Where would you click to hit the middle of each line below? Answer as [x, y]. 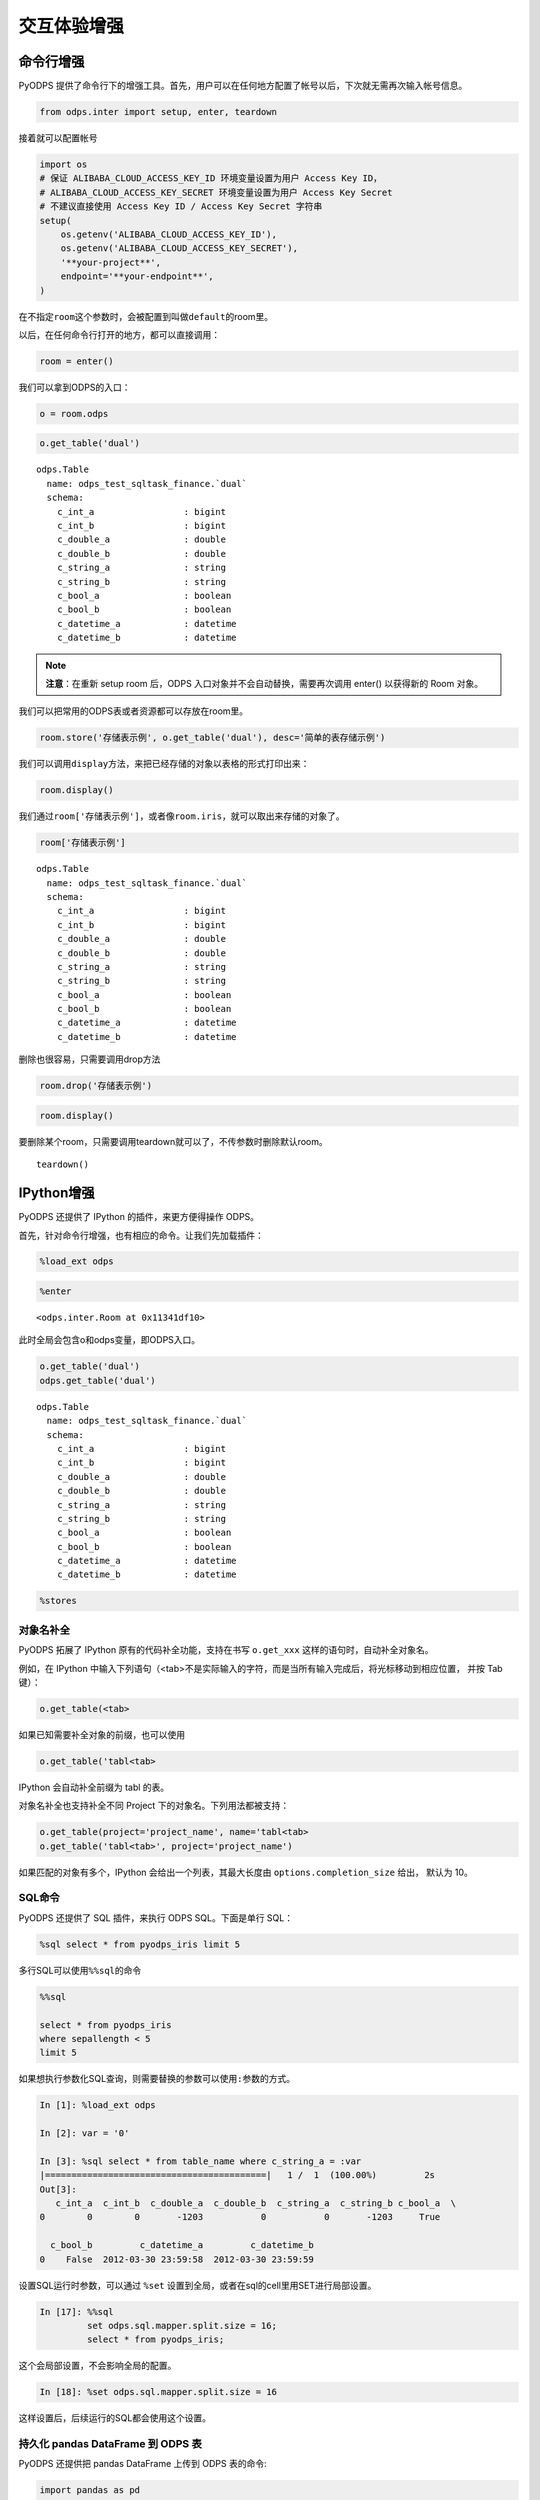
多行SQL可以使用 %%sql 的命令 [80, 1970]
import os [63, 164]
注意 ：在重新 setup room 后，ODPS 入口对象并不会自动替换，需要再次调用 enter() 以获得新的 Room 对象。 [264, 683]
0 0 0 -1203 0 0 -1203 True [240, 2217]
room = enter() [76, 361]
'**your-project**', [111, 262]
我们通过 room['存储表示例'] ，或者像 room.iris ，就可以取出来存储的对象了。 [181, 816]
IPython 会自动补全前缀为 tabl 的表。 [94, 1787]
